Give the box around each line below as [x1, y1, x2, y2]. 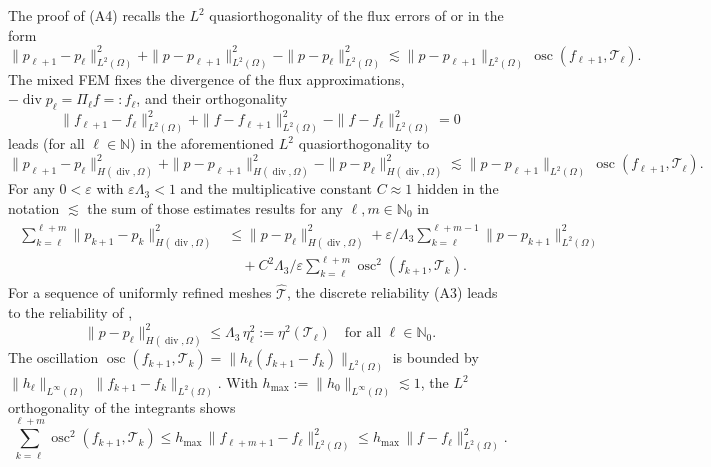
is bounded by [392, 347, 479, 368]
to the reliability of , [8, 302, 133, 323]
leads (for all [8, 133, 85, 154]
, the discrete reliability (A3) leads [286, 282, 498, 303]
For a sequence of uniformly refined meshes [8, 282, 272, 303]
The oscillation [8, 347, 99, 368]
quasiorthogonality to [298, 133, 430, 154]
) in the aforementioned [130, 133, 275, 154]
